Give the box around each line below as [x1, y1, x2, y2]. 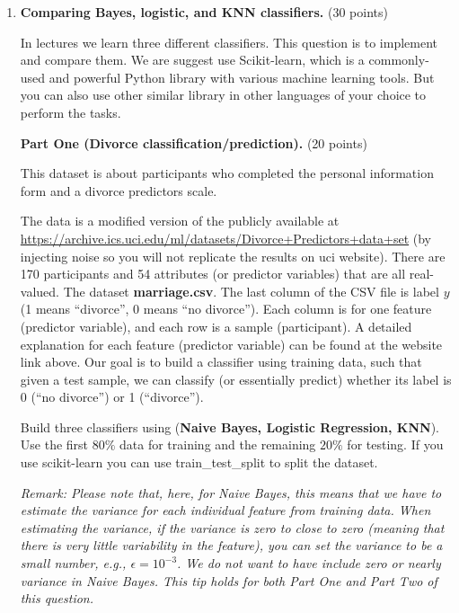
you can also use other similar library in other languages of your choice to [20, 85, 427, 104]
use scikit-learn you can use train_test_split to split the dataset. [20, 453, 378, 472]
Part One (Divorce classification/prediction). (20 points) [20, 133, 367, 152]
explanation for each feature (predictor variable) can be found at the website [20, 334, 443, 353]
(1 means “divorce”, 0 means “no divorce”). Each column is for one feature [20, 299, 432, 318]
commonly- [368, 50, 429, 69]
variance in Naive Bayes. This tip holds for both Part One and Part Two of [20, 571, 437, 590]
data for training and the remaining [119, 435, 316, 454]
